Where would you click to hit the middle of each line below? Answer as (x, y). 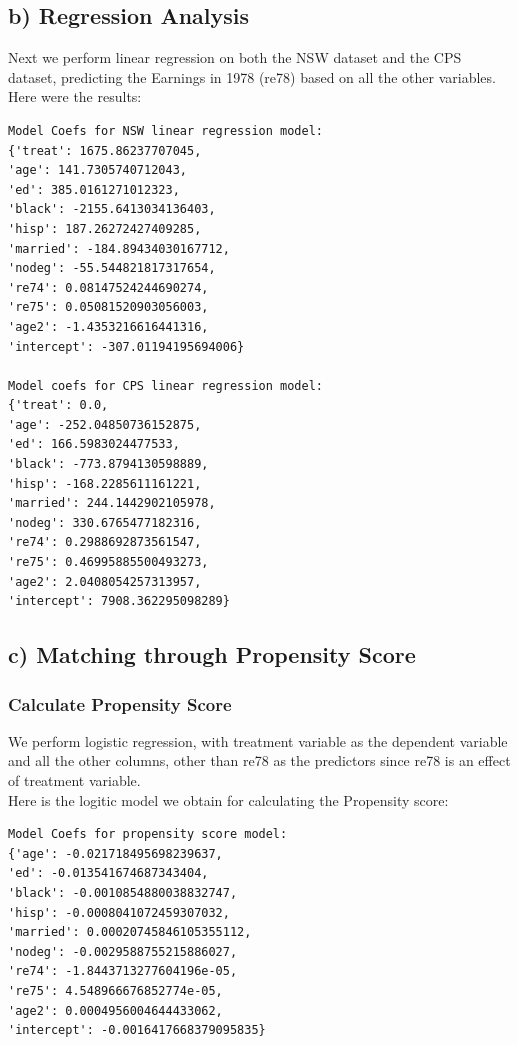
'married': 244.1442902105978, (112, 503)
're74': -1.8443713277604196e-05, (123, 971)
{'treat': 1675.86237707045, (105, 150)
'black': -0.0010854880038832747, (123, 892)
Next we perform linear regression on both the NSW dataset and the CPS (235, 57)
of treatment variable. (74, 780)
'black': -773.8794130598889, (108, 464)
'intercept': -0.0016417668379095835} (137, 1030)
